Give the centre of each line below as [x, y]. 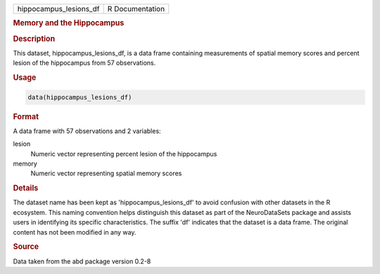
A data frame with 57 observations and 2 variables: [87, 131]
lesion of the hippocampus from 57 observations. [84, 63]
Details [26, 188]
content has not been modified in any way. [75, 232]
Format [26, 116]
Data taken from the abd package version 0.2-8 [82, 261]
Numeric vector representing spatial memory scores [106, 173]
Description [34, 39]
